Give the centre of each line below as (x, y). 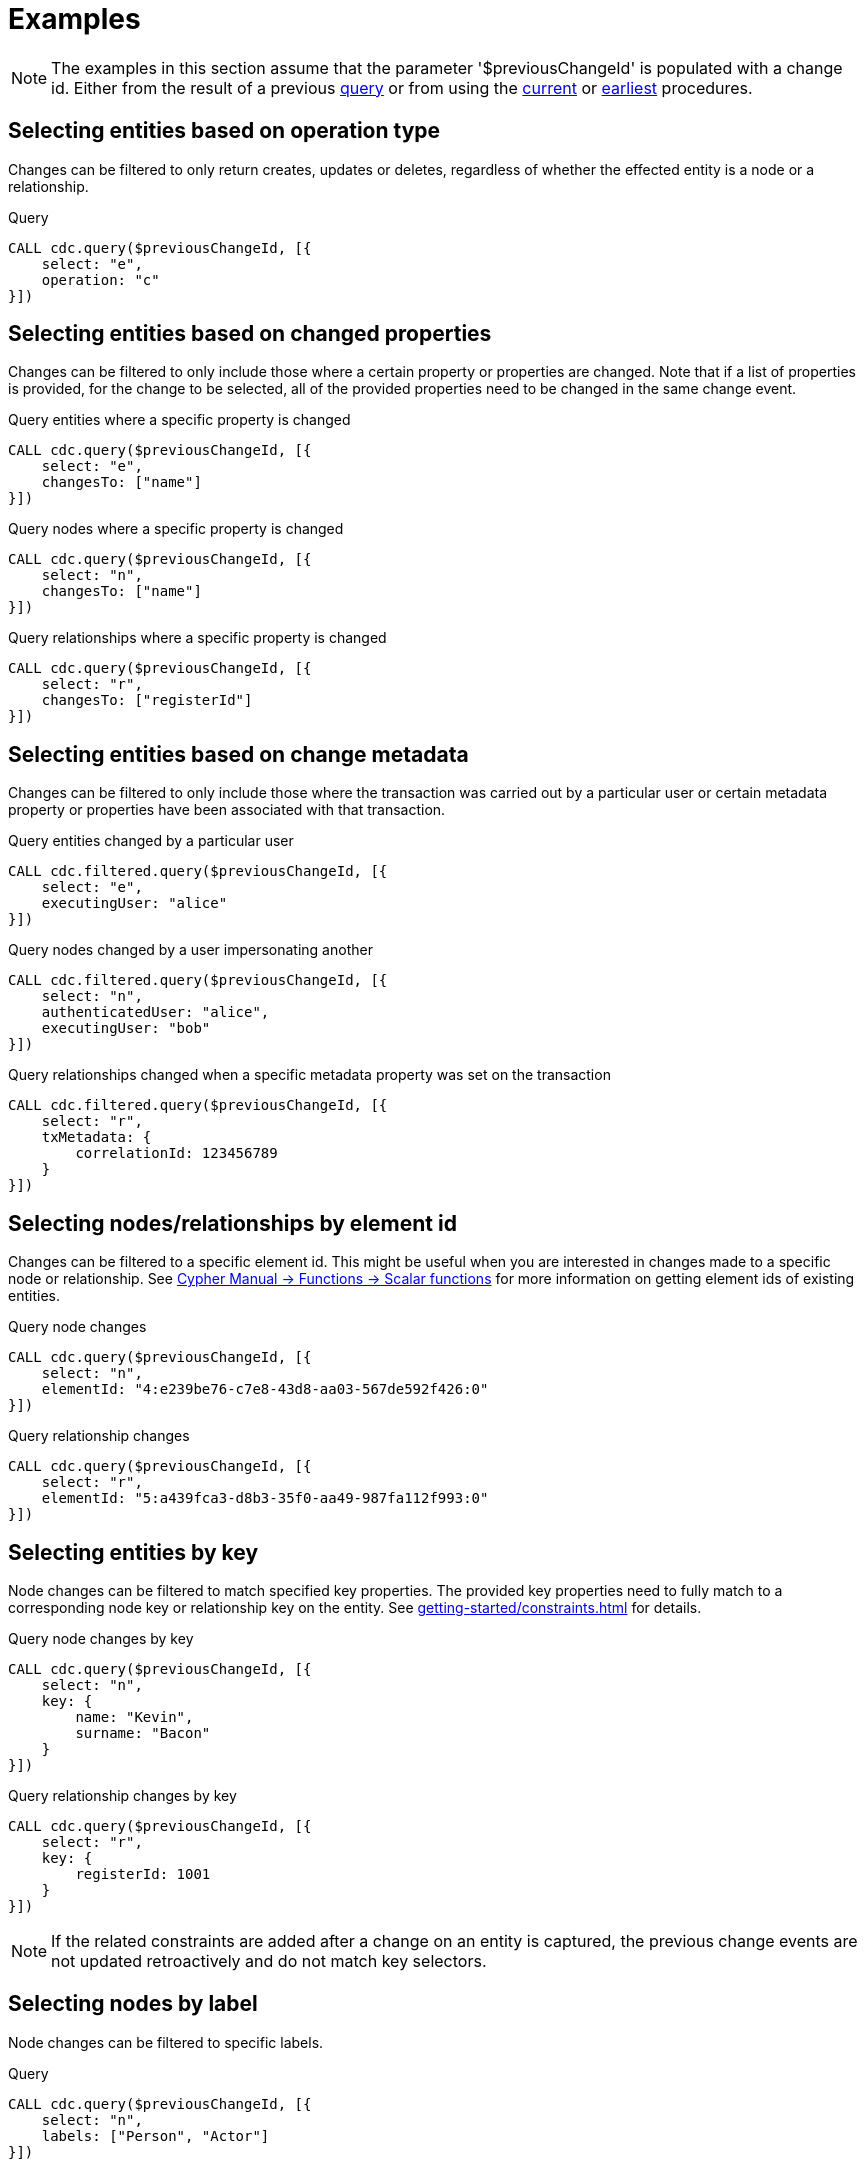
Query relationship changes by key (122, 1795)
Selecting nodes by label (133, 2004)
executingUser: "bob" (126, 1028)
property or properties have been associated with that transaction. (227, 810)
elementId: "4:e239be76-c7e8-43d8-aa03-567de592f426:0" (265, 1389)
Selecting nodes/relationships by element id (232, 1223)
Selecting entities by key (133, 1552)
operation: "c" (100, 279)
